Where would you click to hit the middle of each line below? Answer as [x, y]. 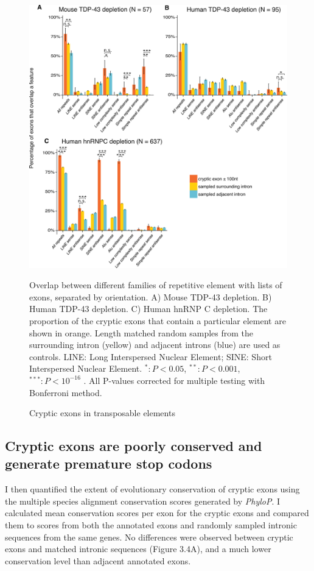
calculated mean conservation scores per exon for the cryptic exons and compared [157, 513]
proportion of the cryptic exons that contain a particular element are [158, 320]
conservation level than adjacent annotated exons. [98, 560]
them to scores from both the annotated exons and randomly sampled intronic [151, 525]
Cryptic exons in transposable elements [102, 413]
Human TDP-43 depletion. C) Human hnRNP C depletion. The [148, 309]
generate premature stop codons [109, 463]
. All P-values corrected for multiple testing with [174, 380]
